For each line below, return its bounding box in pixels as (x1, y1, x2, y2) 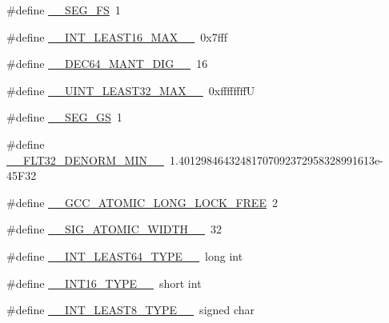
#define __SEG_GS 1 (6, 109, 122, 126)
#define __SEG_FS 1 (6, 2, 121, 18)
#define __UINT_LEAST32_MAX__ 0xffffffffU (6, 82, 255, 98)
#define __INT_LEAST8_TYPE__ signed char (6, 301, 255, 318)
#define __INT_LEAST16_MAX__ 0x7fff (6, 28, 228, 45)
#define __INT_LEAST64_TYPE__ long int (6, 247, 243, 264)
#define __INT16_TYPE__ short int (6, 274, 202, 291)
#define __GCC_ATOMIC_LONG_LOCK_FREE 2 (6, 193, 278, 210)
